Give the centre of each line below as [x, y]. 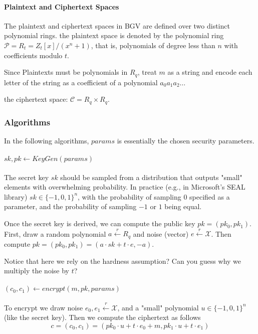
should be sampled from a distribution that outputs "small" [151, 177]
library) [16, 196]
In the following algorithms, [47, 140]
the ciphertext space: [36, 99]
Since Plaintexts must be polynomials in [66, 72]
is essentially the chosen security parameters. [186, 140]
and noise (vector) [161, 233]
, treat [147, 72]
